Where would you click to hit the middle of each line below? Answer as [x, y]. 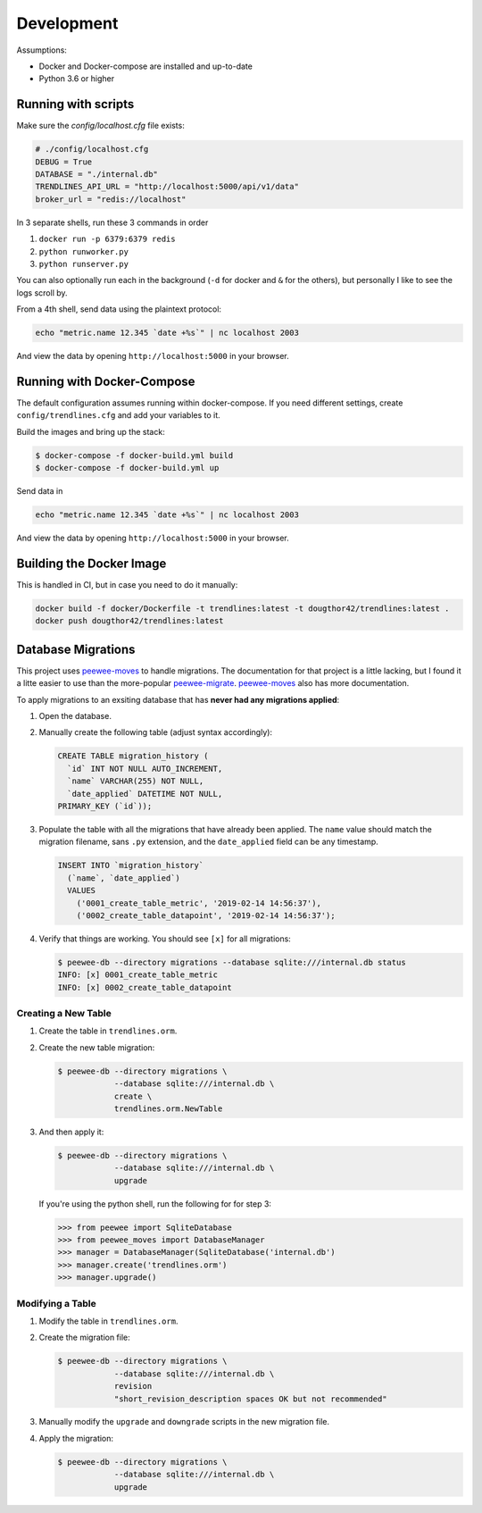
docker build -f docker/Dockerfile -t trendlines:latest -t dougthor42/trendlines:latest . [242, 608]
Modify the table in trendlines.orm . [108, 1321]
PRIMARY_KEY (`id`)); [105, 806]
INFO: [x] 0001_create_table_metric [138, 975]
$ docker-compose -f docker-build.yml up [127, 468]
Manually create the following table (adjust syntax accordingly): [155, 732]
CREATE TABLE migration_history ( [133, 756]
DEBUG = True [64, 162]
